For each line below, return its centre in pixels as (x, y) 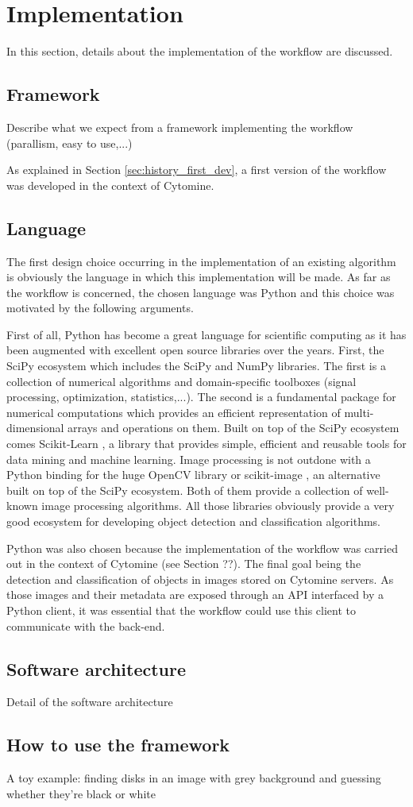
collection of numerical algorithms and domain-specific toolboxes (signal (181, 381)
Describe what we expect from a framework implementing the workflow (180, 127)
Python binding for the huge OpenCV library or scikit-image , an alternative (193, 475)
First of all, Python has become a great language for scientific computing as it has (206, 334)
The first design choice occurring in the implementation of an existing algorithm (201, 261)
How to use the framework (118, 745)
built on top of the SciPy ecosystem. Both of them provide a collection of (185, 490)
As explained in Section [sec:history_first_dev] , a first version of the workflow (197, 170)
